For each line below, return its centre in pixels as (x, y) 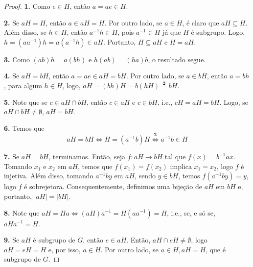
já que (172, 32)
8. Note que (22, 212)
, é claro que (201, 22)
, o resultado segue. (177, 59)
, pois (126, 32)
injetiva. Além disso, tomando (49, 176)
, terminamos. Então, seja (87, 157)
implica (181, 166)
